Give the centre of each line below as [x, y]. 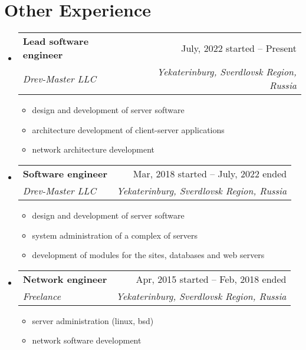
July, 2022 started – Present [239, 48]
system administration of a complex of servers [115, 235]
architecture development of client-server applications [128, 129]
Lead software [56, 41]
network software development [87, 340]
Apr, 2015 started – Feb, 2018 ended [211, 279]
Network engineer [65, 279]
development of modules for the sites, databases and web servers [148, 255]
